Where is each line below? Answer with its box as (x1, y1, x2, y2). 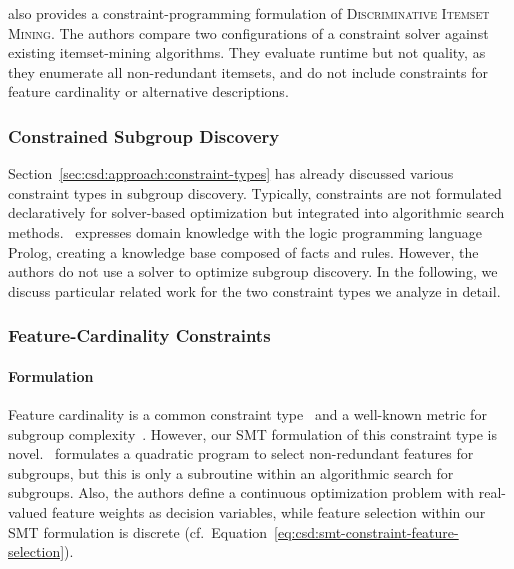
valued (8, 501, 48, 522)
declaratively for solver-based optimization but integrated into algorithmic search (8, 202, 505, 223)
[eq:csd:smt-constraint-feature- (274, 521, 459, 542)
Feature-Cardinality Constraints (8, 323, 271, 348)
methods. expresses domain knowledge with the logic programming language (8, 221, 483, 242)
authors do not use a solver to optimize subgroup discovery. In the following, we (8, 261, 498, 282)
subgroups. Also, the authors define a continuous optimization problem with (8, 482, 475, 503)
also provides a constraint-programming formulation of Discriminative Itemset (8, 3, 490, 23)
